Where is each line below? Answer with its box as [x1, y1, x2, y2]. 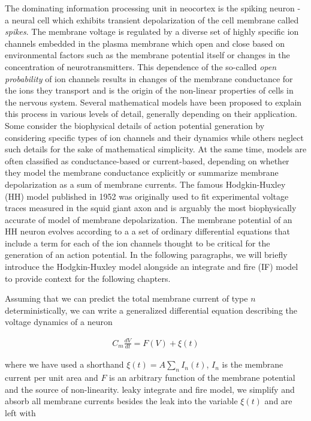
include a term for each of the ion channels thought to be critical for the [5, 236, 270, 249]
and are [264, 395, 292, 407]
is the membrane [222, 358, 283, 371]
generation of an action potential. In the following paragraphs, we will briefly [5, 248, 288, 261]
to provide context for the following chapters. [5, 272, 171, 284]
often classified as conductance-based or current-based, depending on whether [5, 154, 289, 167]
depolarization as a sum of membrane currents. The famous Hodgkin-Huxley [5, 178, 286, 190]
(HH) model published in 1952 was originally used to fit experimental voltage [5, 190, 289, 202]
